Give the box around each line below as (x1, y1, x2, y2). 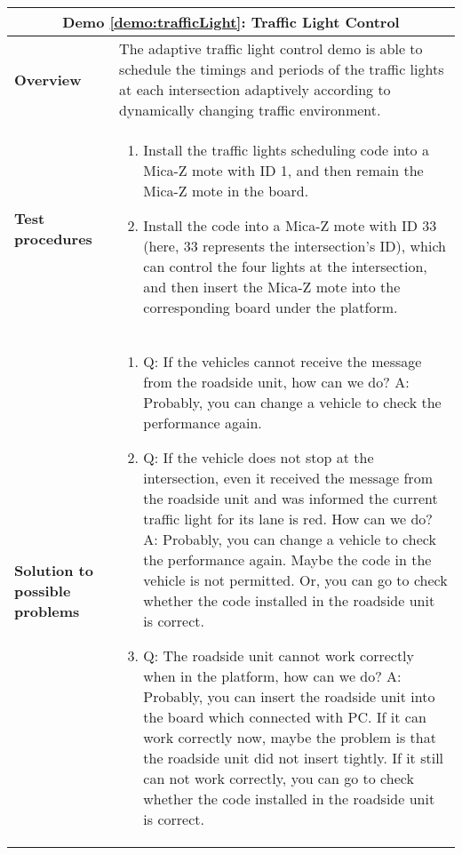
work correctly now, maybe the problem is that (143, 727, 436, 747)
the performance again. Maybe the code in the (143, 549, 432, 570)
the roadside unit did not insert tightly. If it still (143, 747, 444, 768)
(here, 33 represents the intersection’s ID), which (143, 236, 447, 256)
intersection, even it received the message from (143, 467, 433, 488)
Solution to (14, 559, 93, 580)
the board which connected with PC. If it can (143, 707, 426, 727)
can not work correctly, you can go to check (143, 768, 414, 788)
